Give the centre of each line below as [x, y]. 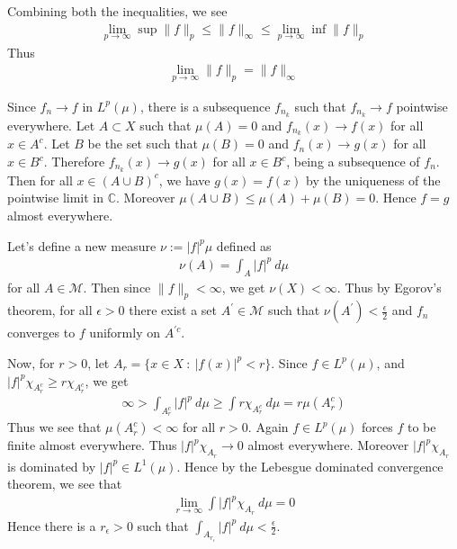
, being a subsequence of [353, 161]
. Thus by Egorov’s [389, 287]
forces [377, 427]
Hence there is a [52, 525]
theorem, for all [50, 310]
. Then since [117, 287]
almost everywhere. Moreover [328, 445]
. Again [268, 427]
